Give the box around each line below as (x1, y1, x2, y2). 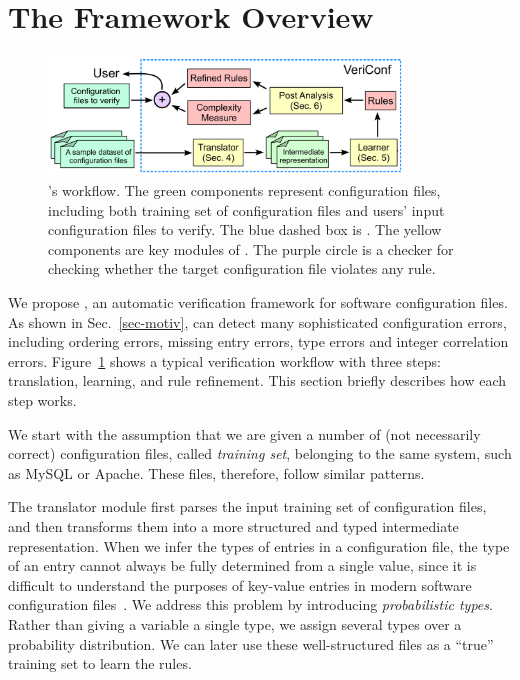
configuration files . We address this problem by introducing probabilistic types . (8, 594, 493, 615)
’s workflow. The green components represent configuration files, (48, 180, 441, 201)
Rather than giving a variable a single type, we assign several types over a (8, 613, 462, 634)
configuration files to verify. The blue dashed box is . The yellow (48, 219, 442, 240)
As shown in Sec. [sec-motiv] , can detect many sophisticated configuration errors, (8, 311, 507, 332)
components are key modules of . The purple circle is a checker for (48, 238, 454, 259)
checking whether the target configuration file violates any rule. (48, 258, 436, 279)
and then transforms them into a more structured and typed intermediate (8, 516, 459, 536)
